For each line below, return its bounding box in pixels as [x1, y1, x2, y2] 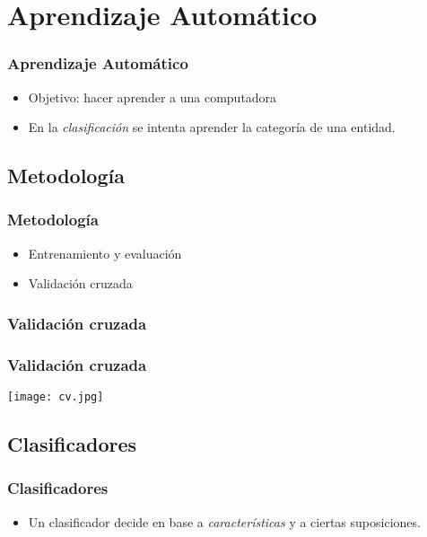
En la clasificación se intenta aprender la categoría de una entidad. [28, 118, 396, 136]
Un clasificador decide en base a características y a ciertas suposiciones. [28, 512, 421, 531]
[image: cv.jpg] [7, 391, 104, 404]
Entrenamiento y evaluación [28, 243, 182, 262]
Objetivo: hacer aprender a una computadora [28, 87, 277, 106]
